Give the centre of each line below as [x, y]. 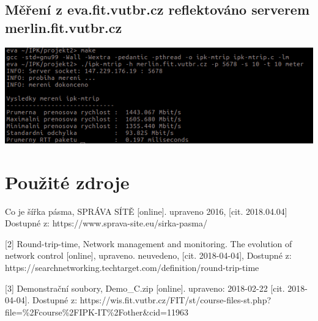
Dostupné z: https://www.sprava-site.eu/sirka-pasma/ [106, 223]
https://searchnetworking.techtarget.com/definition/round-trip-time [132, 267]
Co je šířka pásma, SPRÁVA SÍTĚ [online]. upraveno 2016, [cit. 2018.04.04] [146, 211]
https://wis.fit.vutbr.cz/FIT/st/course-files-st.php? [176, 300]
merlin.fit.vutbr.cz [64, 27]
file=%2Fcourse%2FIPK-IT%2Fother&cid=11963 [97, 312]
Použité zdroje [67, 182]
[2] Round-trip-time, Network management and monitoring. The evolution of [149, 243]
